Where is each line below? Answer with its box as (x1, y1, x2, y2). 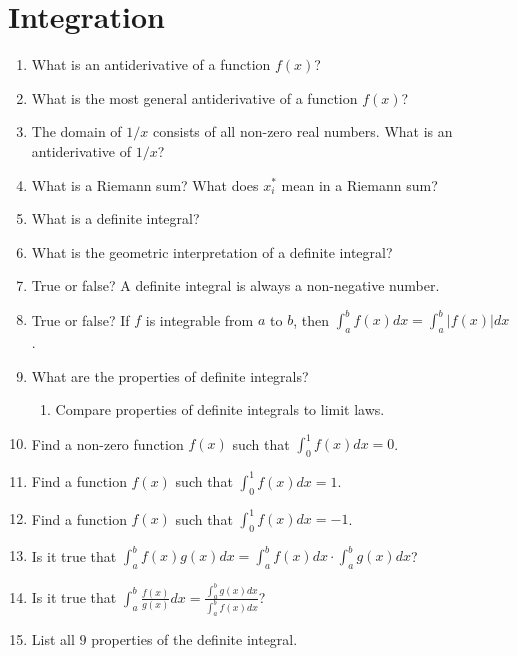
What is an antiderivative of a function (31, 54, 271, 75)
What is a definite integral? (31, 208, 200, 229)
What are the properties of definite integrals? (31, 365, 309, 386)
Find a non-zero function (31, 433, 184, 454)
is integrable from (145, 309, 254, 330)
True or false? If (31, 309, 130, 330)
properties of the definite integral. (91, 628, 298, 649)
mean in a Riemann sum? (281, 174, 438, 195)
